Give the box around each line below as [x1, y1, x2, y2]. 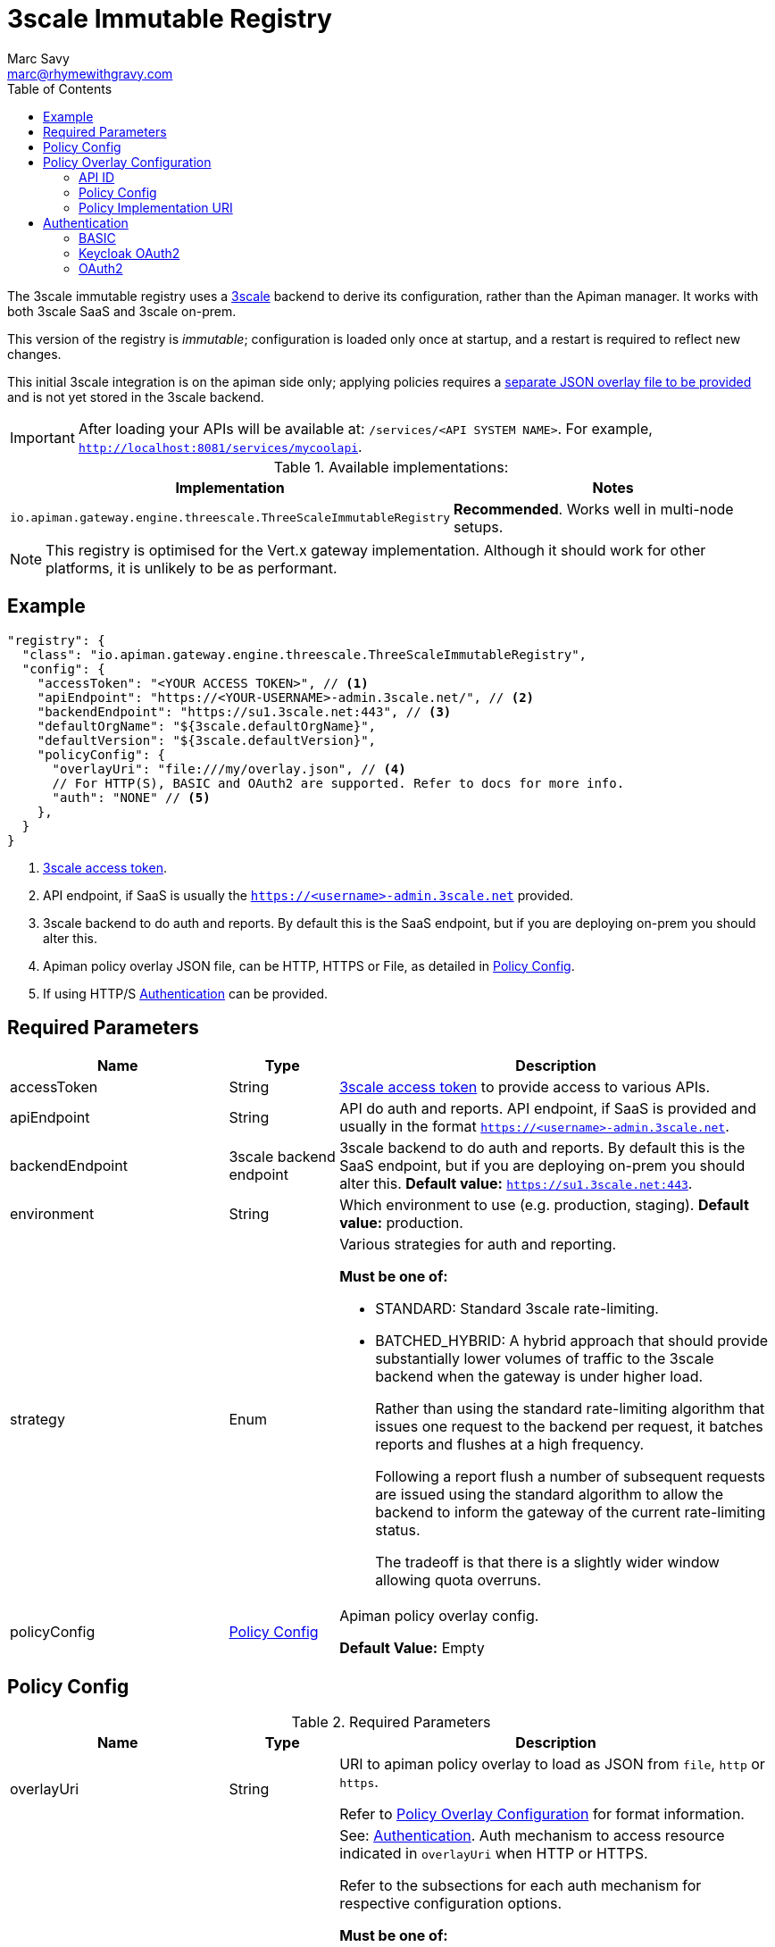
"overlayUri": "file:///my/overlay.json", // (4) [52, 761, 406, 776]
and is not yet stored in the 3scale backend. [7, 389, 264, 405]
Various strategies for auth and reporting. [339, 1235, 617, 1254]
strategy [10, 1410, 65, 1429]
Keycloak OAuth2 [79, 245, 180, 261]
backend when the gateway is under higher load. [375, 1367, 704, 1386]
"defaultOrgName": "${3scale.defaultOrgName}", [37, 718, 377, 733]
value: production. [339, 1214, 463, 1233]
